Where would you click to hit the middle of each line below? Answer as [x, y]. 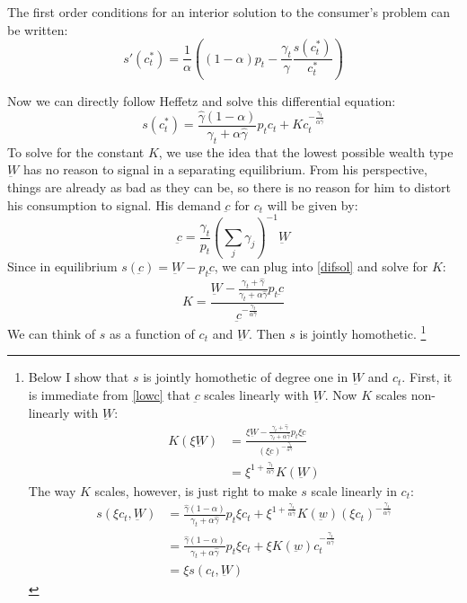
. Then [267, 333]
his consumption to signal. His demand [114, 204]
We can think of [52, 333]
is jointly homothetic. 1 [363, 332]
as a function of [152, 333]
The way [52, 490]
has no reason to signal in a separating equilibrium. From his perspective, [225, 169]
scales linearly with [256, 394]
